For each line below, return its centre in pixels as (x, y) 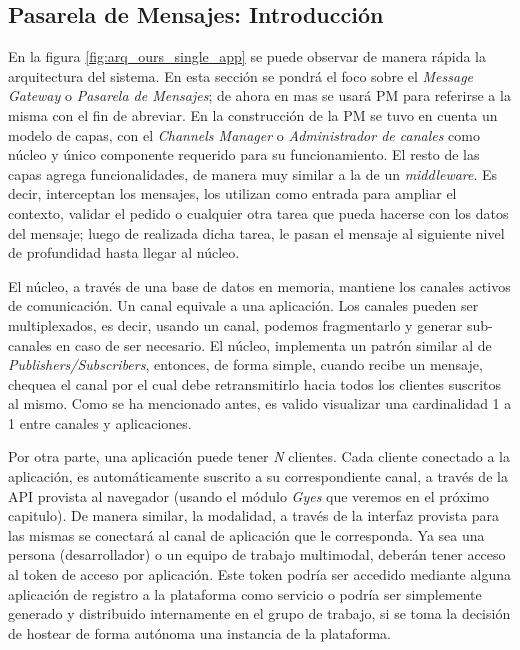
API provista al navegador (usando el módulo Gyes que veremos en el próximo (249, 495)
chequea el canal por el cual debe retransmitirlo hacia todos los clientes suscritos (255, 383)
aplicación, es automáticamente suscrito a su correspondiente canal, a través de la (258, 476)
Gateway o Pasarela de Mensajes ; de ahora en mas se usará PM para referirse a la (259, 95)
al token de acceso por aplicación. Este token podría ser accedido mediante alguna (259, 574)
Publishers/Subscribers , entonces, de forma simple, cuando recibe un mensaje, (245, 364)
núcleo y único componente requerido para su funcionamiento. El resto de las (244, 154)
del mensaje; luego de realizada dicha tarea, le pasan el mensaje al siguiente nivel (256, 232)
